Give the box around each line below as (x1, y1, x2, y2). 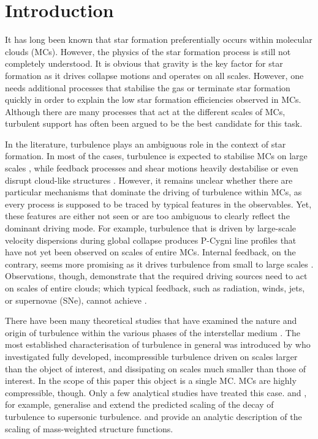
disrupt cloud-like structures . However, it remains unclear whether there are (5, 173, 293, 186)
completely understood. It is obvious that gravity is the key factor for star (5, 57, 283, 70)
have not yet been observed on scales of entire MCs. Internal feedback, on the (5, 246, 296, 258)
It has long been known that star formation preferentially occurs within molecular (5, 33, 312, 46)
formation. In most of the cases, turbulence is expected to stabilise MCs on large (5, 149, 308, 162)
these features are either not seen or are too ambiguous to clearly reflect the (5, 209, 290, 222)
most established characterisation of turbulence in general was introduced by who (5, 338, 311, 351)
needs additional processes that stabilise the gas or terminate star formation (5, 81, 290, 94)
